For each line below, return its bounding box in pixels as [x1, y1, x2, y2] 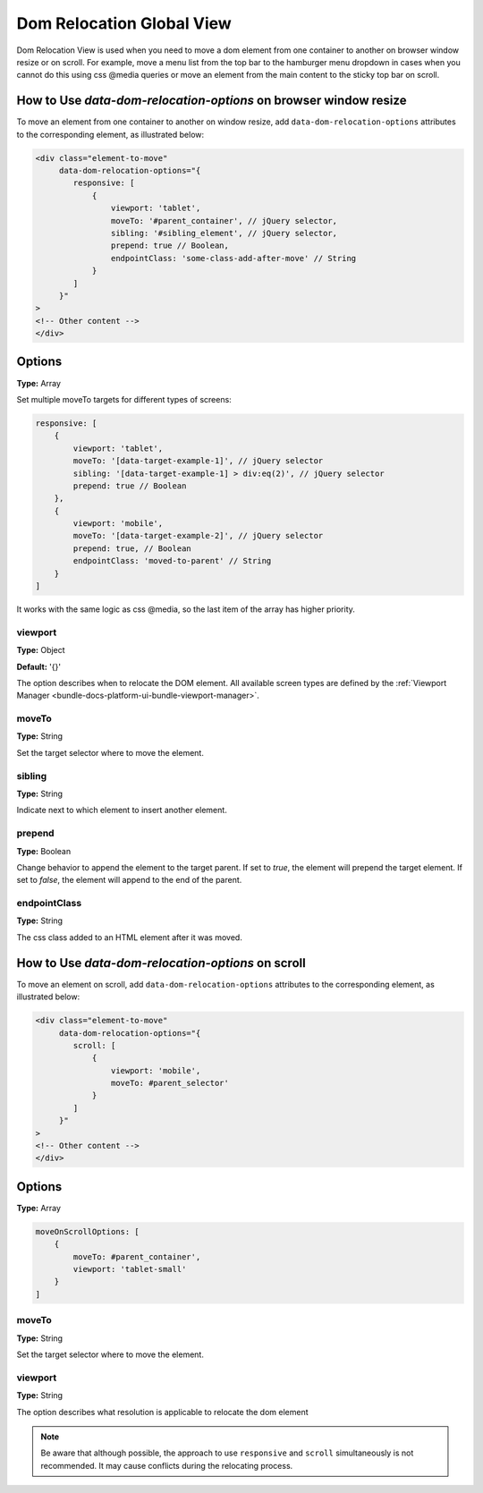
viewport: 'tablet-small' [72, 1264, 187, 1275]
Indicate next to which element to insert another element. [16, 805, 227, 816]
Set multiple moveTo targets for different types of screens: [16, 394, 232, 404]
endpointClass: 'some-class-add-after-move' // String [110, 253, 357, 263]
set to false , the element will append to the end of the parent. [16, 875, 242, 886]
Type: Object [16, 645, 66, 656]
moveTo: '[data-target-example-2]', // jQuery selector [72, 530, 324, 541]
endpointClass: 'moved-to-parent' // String [72, 556, 272, 566]
